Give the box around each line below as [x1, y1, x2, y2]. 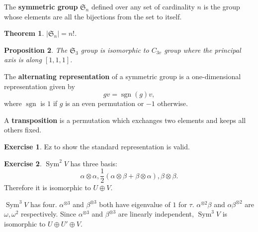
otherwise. [157, 98, 188, 109]
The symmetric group [4, 1, 78, 11]
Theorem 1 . [4, 28, 44, 38]
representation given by [4, 81, 75, 91]
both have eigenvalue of [99, 199, 171, 209]
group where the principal [164, 44, 241, 55]
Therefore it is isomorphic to [4, 182, 91, 193]
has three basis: [70, 158, 117, 168]
